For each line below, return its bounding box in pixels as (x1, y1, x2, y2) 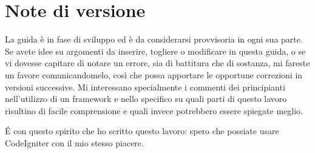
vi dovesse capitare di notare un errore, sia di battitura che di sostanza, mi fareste (5, 56, 310, 69)
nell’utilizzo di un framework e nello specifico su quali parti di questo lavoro (5, 92, 287, 105)
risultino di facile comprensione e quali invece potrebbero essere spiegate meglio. (5, 104, 303, 117)
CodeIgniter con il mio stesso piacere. (5, 136, 144, 149)
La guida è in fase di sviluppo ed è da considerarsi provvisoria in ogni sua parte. (5, 33, 303, 46)
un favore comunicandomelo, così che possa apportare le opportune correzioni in (5, 68, 303, 81)
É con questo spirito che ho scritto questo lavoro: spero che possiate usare (5, 124, 279, 137)
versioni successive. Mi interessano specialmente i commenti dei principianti (5, 80, 285, 93)
